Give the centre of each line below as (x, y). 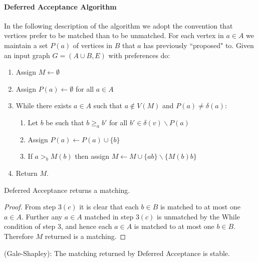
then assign (92, 156)
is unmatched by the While (198, 216)
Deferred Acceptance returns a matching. (67, 190)
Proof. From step (30, 207)
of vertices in (93, 45)
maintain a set (26, 45)
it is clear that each (109, 207)
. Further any (42, 216)
